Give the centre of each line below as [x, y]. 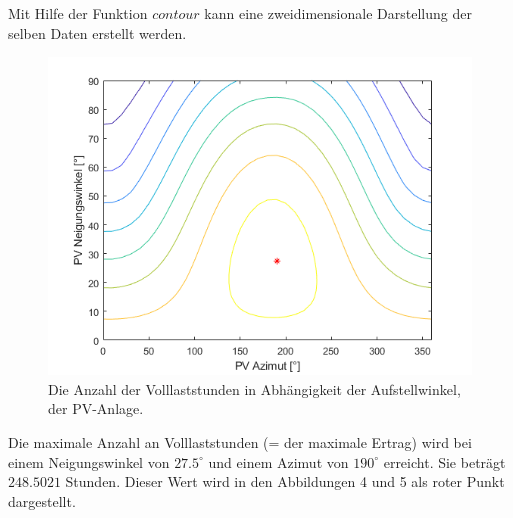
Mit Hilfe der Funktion [78, 13]
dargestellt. [42, 500]
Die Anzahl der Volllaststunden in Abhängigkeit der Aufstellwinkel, [254, 388]
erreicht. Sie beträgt [444, 461]
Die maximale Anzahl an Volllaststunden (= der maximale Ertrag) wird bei [240, 441]
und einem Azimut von [278, 461]
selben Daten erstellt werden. [97, 32]
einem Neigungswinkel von [89, 461]
